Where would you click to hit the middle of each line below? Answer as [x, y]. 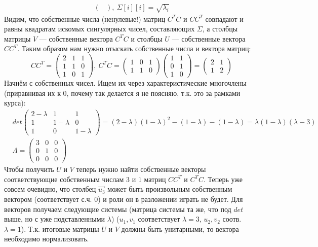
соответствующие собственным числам [64, 179]
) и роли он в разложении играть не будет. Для [170, 199]
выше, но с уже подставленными [55, 219]
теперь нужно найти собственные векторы [141, 169]
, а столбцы [220, 29]
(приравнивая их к [32, 93]
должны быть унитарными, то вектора [180, 228]
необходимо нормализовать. [47, 239]
